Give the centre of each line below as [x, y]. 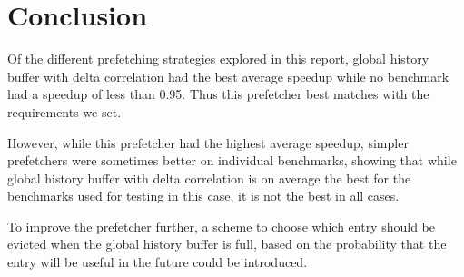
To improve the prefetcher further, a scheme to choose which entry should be [221, 226]
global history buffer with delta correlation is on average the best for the [209, 178]
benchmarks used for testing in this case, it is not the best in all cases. [203, 196]
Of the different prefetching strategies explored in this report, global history [218, 59]
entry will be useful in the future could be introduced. [158, 262]
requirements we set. [64, 111]
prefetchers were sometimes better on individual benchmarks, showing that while [232, 160]
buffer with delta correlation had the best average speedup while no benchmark [228, 76]
